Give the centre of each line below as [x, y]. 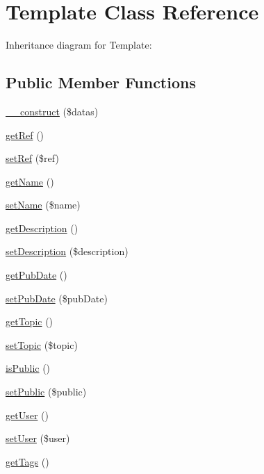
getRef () [25, 134]
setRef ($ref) [32, 158]
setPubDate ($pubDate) [57, 298]
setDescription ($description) [67, 251]
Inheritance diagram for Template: [79, 45]
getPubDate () [36, 275]
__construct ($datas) [52, 111]
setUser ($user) [38, 438]
